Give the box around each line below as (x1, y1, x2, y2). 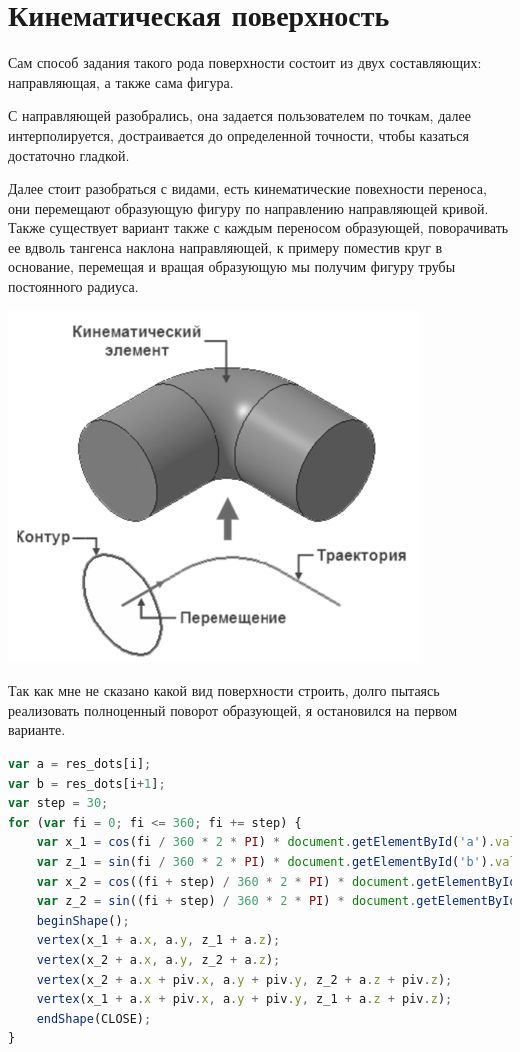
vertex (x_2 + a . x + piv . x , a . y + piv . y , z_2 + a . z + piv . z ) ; (36, 972, 453, 987)
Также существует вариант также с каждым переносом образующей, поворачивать (8, 217, 509, 238)
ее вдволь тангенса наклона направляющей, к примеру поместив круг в (8, 236, 443, 257)
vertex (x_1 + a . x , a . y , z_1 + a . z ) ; (36, 933, 281, 948)
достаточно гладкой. (8, 144, 130, 165)
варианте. (8, 719, 66, 740)
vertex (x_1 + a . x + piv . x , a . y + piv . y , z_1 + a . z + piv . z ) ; (36, 992, 453, 1007)
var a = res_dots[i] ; (8, 757, 152, 772)
